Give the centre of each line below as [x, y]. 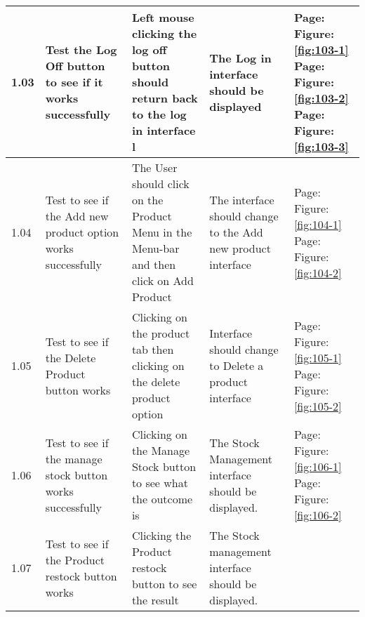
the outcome [162, 499]
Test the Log [81, 49]
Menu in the [162, 232]
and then [154, 264]
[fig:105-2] [318, 406]
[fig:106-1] [318, 466]
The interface [242, 200]
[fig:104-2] [318, 272]
